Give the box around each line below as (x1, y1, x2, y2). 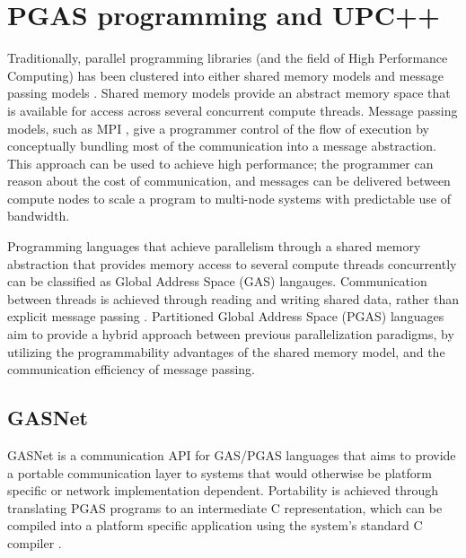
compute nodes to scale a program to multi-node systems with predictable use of (7, 188, 452, 207)
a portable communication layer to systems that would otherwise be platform (7, 463, 432, 482)
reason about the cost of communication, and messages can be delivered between (7, 171, 451, 190)
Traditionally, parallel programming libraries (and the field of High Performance (7, 48, 448, 67)
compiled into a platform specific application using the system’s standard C (7, 516, 423, 535)
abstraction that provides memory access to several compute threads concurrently (7, 254, 457, 273)
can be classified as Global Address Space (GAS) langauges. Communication (7, 272, 427, 291)
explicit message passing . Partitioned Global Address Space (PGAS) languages (7, 307, 444, 326)
